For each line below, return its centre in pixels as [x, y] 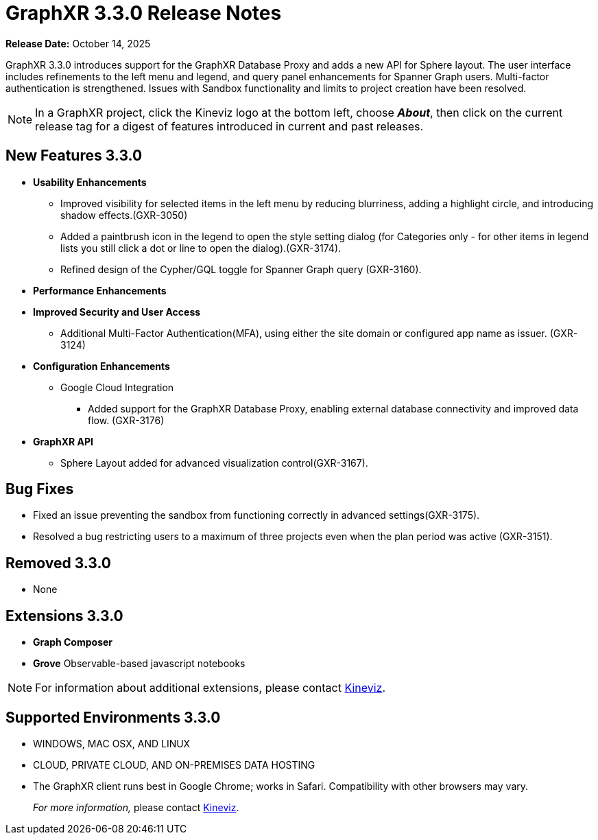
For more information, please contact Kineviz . [136, 807]
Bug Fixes [40, 489]
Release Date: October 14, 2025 [78, 43]
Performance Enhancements [100, 290]
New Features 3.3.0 [74, 156]
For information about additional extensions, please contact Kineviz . [211, 688]
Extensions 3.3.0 [64, 616]
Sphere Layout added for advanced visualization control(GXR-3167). [214, 463]
